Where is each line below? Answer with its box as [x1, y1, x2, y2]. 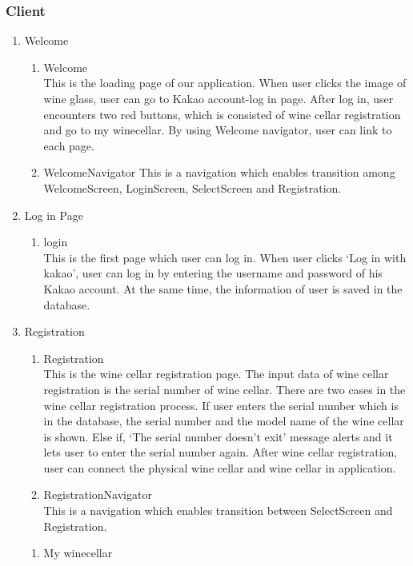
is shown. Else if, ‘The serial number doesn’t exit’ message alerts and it [43, 428, 393, 444]
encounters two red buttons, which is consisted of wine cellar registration [43, 106, 401, 122]
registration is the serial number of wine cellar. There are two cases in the [43, 381, 406, 397]
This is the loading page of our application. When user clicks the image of [43, 74, 407, 91]
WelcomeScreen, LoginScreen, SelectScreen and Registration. [43, 179, 342, 196]
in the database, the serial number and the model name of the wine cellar [43, 413, 404, 429]
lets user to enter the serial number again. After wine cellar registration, [43, 444, 398, 460]
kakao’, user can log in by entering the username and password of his [43, 265, 383, 281]
